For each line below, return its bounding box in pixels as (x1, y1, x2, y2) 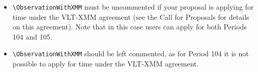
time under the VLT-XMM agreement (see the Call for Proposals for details (12, 11, 249, 22)
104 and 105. (12, 31, 52, 42)
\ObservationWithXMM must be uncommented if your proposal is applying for (12, 2, 254, 12)
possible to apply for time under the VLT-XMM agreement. (12, 58, 199, 69)
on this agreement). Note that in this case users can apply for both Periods (12, 21, 247, 32)
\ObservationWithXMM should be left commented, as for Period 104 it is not (12, 48, 249, 59)
